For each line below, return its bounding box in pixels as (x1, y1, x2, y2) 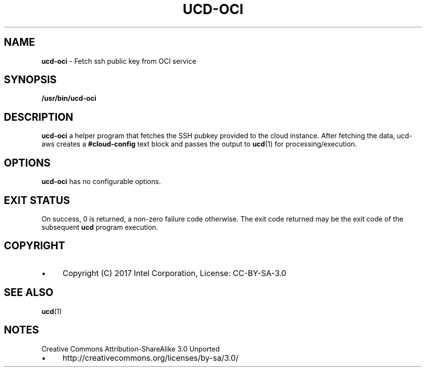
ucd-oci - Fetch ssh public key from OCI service (41, 56, 196, 65)
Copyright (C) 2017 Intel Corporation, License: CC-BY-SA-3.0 (62, 268, 286, 278)
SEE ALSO (4, 286, 53, 299)
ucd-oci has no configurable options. (41, 177, 161, 186)
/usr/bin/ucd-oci (41, 94, 96, 103)
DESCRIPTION (4, 111, 73, 123)
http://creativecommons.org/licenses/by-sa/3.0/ (62, 352, 239, 363)
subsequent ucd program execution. (41, 223, 158, 231)
